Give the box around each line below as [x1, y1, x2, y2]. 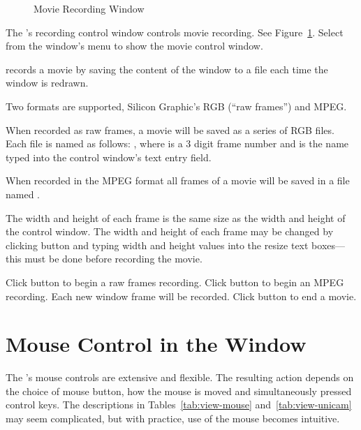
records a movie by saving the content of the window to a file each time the [6, 61, 328, 76]
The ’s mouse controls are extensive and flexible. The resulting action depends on [6, 370, 354, 385]
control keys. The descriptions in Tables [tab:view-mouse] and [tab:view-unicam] [6, 397, 352, 412]
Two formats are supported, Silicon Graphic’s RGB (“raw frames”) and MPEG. [6, 98, 347, 113]
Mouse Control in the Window [6, 329, 307, 358]
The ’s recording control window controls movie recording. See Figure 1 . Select [6, 24, 344, 39]
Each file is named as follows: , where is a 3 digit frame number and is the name [6, 136, 349, 151]
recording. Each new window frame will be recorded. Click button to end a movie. [6, 288, 357, 303]
